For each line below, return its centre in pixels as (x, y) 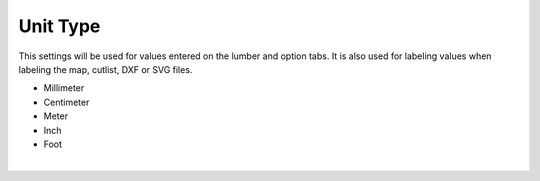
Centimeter (66, 102)
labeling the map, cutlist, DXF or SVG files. (105, 69)
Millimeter (64, 88)
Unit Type (59, 26)
